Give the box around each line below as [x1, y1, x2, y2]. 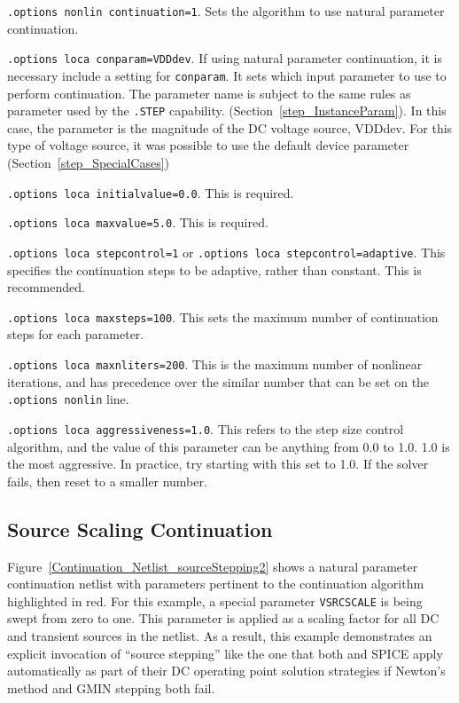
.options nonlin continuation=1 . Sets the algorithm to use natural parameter [7, 2, 445, 20]
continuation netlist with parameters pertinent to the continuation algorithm [7, 574, 424, 593]
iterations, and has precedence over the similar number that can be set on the [7, 372, 430, 391]
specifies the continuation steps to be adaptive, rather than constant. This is [7, 260, 422, 279]
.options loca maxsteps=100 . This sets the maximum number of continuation [7, 307, 439, 326]
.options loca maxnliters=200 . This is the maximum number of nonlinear [7, 355, 423, 373]
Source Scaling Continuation [7, 515, 273, 542]
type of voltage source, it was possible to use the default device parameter [7, 136, 409, 154]
